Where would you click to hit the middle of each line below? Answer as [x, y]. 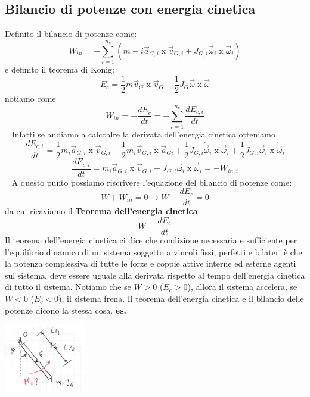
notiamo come [30, 98]
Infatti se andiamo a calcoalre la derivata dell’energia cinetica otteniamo [144, 134]
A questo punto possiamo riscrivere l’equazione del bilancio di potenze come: [152, 182]
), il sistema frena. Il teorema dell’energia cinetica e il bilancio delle [181, 298]
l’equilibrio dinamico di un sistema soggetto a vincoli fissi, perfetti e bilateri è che [154, 251]
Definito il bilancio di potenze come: [71, 34]
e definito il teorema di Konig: [60, 69]
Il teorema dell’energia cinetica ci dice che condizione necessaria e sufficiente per [151, 240]
